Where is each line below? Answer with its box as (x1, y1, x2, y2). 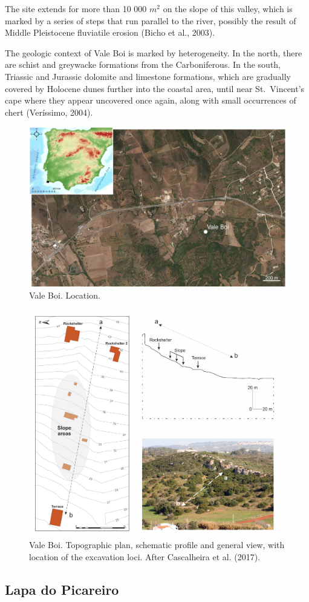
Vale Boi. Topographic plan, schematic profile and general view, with (29, 538, 285, 551)
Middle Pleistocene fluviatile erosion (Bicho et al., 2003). (5, 26, 215, 39)
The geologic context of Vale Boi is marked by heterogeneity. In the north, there (5, 46, 302, 59)
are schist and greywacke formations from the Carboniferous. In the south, (5, 58, 281, 71)
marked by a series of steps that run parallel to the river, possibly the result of (5, 14, 296, 27)
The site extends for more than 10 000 (5, 2, 147, 15)
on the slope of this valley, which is (163, 2, 293, 15)
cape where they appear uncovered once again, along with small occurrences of (5, 94, 296, 107)
